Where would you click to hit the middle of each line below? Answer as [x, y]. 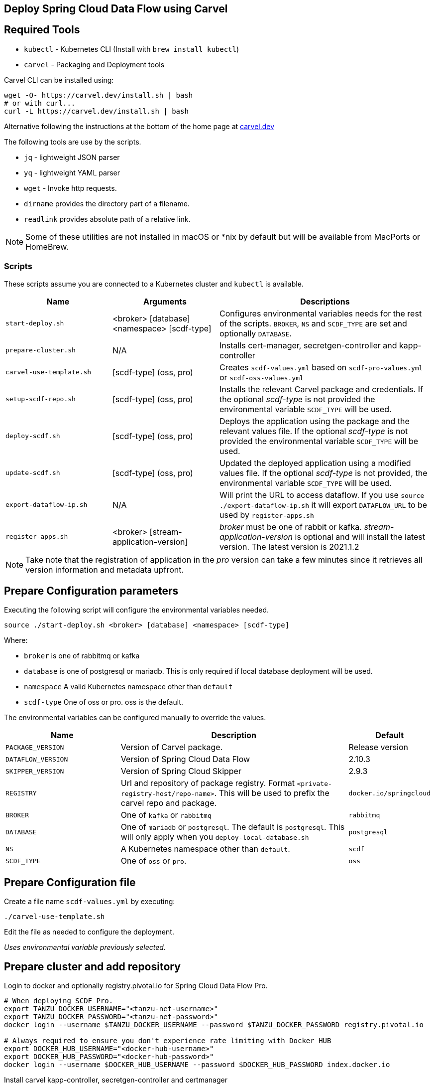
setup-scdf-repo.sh [41, 399]
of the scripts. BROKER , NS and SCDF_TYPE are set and [313, 323]
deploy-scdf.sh [33, 436]
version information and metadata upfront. [105, 569]
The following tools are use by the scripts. [73, 142]
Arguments [165, 301]
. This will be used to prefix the [272, 793]
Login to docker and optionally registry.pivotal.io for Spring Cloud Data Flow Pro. [136, 986]
